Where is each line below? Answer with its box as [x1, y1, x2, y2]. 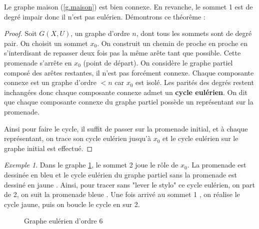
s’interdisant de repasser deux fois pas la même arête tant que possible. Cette [4, 47, 241, 58]
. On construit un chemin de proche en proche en [97, 37, 247, 48]
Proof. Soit [4, 28, 37, 38]
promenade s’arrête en [4, 57, 72, 67]
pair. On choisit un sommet [4, 37, 88, 48]
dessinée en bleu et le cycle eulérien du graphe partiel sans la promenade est [4, 169, 237, 179]
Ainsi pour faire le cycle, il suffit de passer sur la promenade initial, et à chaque [4, 123, 248, 133]
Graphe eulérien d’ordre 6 [24, 215, 103, 226]
